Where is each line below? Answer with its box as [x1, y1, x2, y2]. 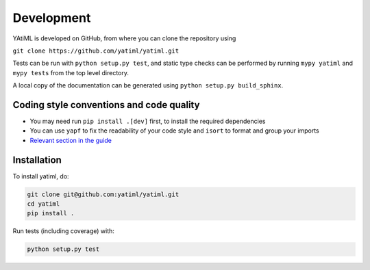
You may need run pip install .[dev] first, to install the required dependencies [29, 117, 266, 126]
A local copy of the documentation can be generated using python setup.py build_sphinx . [12, 81, 284, 90]
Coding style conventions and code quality [12, 99, 200, 111]
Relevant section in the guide [29, 136, 112, 144]
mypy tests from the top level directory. [12, 68, 129, 77]
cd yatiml [27, 200, 60, 208]
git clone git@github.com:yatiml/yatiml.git [27, 190, 180, 198]
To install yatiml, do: [12, 172, 69, 180]
